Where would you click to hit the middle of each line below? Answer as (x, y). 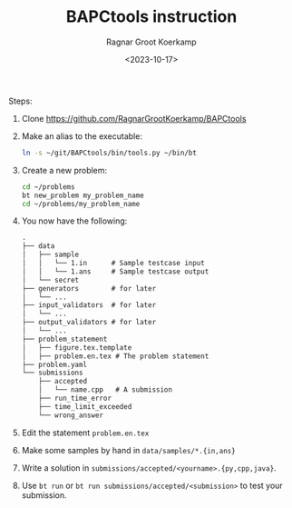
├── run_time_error (75, 398)
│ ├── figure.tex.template (77, 347)
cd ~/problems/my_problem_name (81, 204)
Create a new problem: (64, 170)
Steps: (20, 101)
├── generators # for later (89, 288)
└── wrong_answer (71, 415)
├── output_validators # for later (89, 323)
